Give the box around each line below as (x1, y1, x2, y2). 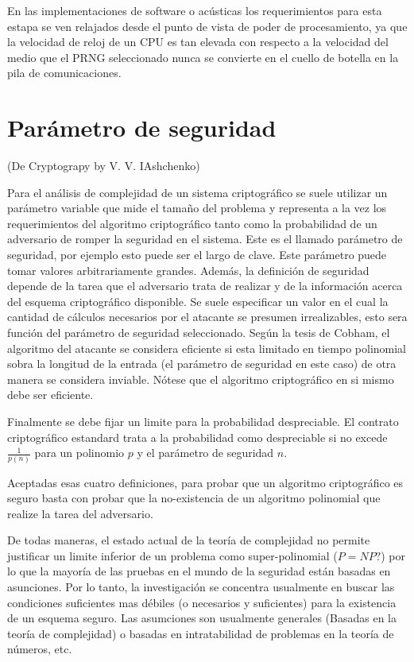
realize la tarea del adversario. (7, 505, 153, 521)
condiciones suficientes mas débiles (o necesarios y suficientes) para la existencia (7, 594, 397, 610)
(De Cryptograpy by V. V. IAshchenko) (7, 157, 200, 174)
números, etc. (7, 641, 72, 657)
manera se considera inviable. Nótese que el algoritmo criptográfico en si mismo (7, 370, 394, 387)
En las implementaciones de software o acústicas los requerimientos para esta (7, 2, 382, 18)
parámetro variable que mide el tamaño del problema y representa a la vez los (7, 199, 387, 216)
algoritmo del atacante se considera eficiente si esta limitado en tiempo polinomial (7, 339, 407, 356)
